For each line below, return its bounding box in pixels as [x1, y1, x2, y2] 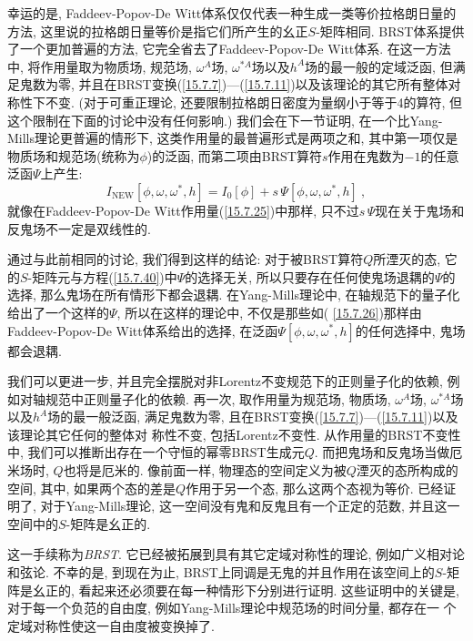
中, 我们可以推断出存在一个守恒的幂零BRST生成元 [7, 443, 305, 462]
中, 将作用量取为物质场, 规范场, [7, 56, 192, 76]
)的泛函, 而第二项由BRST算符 [146, 146, 322, 165]
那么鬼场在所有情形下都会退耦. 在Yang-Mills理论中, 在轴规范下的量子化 [40, 285, 460, 304]
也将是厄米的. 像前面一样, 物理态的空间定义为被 [63, 461, 347, 480]
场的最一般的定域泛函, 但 [305, 56, 453, 76]
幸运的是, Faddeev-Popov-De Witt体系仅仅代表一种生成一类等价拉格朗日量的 [7, 4, 457, 22]
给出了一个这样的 [7, 302, 109, 321]
